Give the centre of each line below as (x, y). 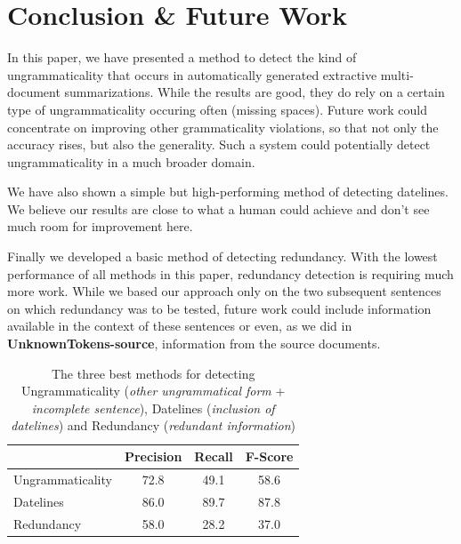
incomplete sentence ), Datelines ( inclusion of (153, 408)
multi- (397, 74)
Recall (214, 456)
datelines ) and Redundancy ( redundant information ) (154, 425)
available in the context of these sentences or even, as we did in (180, 326)
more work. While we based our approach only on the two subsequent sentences (224, 291)
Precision (153, 456)
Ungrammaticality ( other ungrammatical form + (154, 391)
